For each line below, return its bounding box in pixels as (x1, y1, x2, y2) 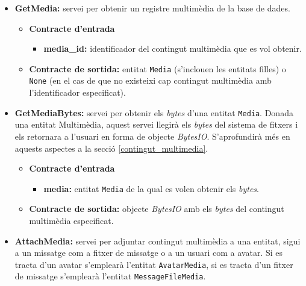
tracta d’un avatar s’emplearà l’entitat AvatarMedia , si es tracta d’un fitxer (14, 258, 293, 270)
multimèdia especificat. (29, 214, 114, 226)
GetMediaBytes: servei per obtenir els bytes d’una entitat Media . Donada (14, 106, 293, 119)
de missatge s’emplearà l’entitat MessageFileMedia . (14, 270, 206, 282)
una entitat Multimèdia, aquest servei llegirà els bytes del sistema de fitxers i (14, 118, 298, 131)
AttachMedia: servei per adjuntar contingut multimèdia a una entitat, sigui (14, 234, 301, 247)
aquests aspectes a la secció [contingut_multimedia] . (14, 141, 208, 154)
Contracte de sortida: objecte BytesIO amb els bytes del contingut (29, 202, 284, 215)
